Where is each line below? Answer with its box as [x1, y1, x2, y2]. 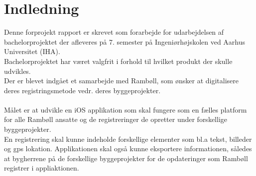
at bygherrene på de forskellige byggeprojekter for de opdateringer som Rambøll [4, 153, 248, 163]
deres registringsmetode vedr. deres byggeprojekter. [4, 85, 161, 95]
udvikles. [4, 65, 31, 76]
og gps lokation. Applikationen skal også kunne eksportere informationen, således [4, 143, 252, 154]
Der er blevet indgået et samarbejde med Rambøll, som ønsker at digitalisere [4, 75, 239, 86]
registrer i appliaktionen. [4, 163, 79, 173]
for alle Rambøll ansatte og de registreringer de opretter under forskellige [4, 114, 227, 124]
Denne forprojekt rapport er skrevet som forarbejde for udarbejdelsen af [4, 27, 224, 37]
